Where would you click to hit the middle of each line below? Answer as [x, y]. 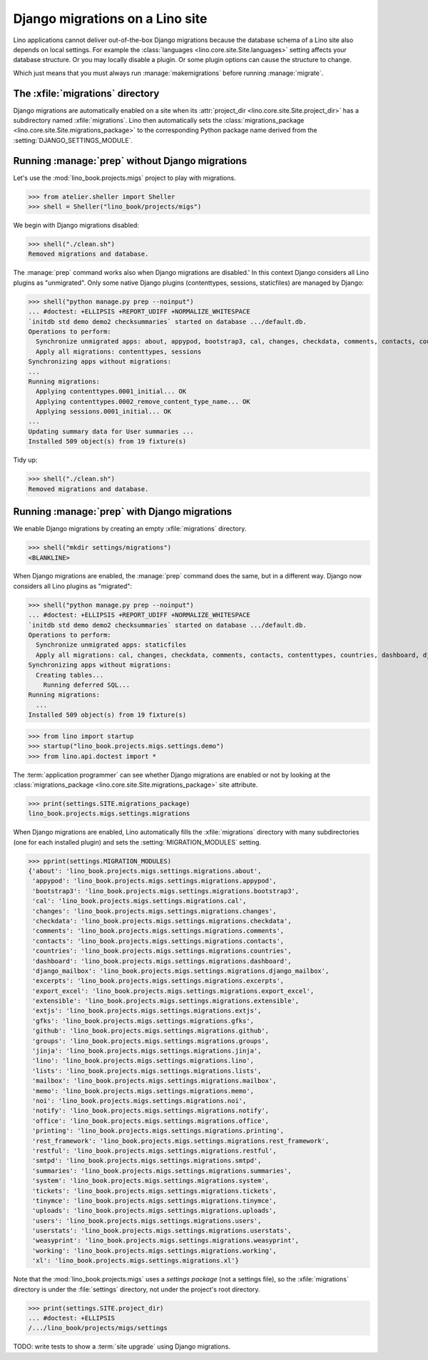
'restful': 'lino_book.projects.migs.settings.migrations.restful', [154, 1150]
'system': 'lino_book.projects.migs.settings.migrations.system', [151, 1181]
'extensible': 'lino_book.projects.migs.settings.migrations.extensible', [166, 1001]
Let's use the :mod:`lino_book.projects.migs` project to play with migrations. [124, 178]
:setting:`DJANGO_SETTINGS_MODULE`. [73, 140]
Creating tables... [70, 675]
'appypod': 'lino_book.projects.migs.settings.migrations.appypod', [154, 881]
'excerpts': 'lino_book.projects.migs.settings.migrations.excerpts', [158, 981]
